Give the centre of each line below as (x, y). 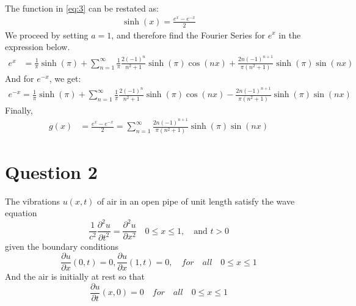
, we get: (65, 78)
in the (290, 35)
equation (21, 213)
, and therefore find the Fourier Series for (188, 35)
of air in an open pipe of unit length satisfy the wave (196, 201)
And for (20, 78)
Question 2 (51, 171)
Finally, (19, 110)
